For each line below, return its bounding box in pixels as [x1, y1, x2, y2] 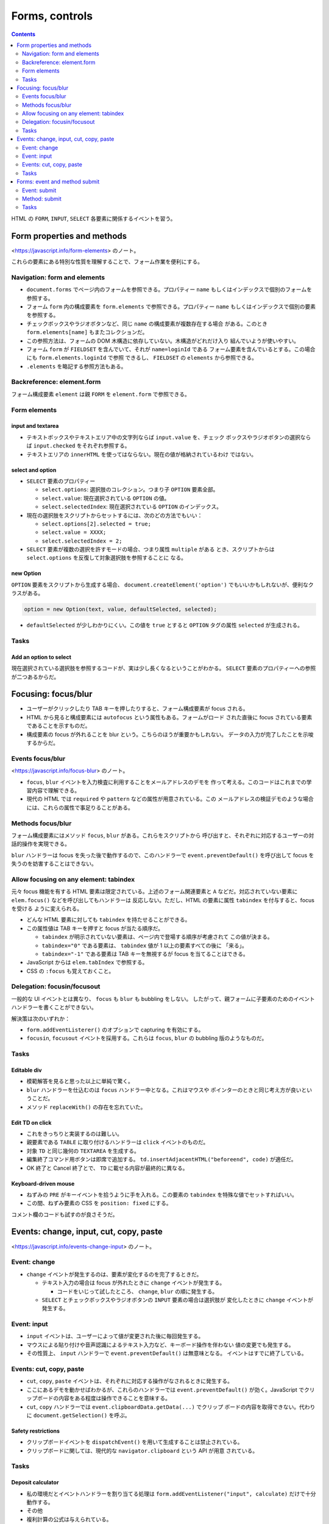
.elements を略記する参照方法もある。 [26, 363, 127, 370]
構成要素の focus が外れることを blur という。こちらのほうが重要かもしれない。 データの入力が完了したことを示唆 [26, 730, 314, 738]
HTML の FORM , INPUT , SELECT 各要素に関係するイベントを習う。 [11, 215, 176, 222]
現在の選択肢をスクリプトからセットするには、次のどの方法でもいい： [26, 511, 203, 519]
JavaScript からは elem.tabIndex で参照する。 [26, 959, 148, 966]
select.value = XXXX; [41, 529, 107, 536]
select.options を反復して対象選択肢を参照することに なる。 [26, 554, 187, 561]
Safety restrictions [11, 1427, 60, 1434]
